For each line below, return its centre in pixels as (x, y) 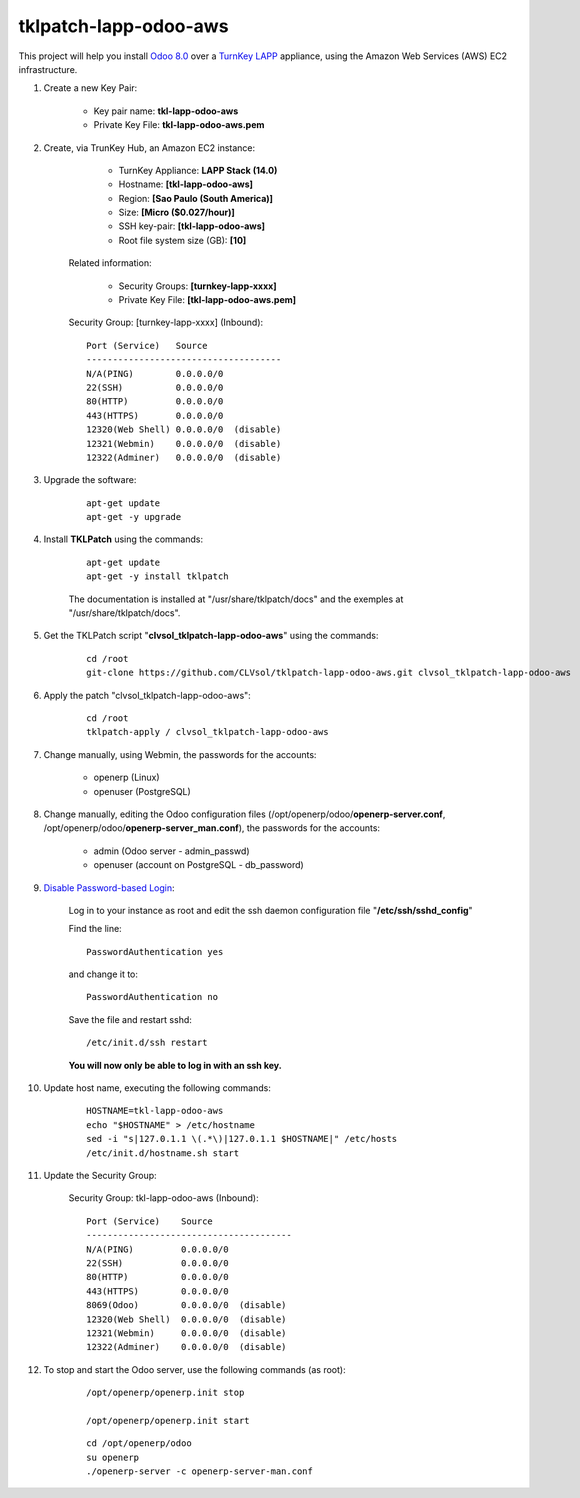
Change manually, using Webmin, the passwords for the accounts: (180, 754)
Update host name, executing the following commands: (157, 1088)
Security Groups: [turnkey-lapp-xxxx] (197, 286)
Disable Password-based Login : (109, 887)
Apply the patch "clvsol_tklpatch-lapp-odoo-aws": (147, 695)
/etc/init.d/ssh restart (147, 1043)
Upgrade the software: (90, 480)
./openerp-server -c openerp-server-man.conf (200, 1471)
